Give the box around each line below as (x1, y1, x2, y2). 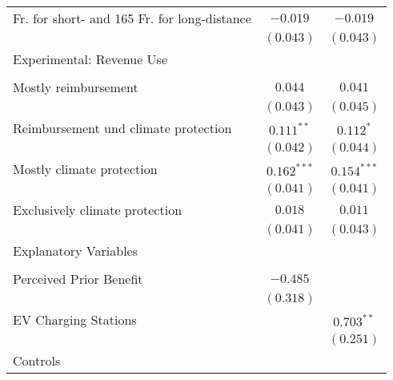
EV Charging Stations (13, 310, 137, 329)
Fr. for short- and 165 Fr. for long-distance (13, 9, 251, 27)
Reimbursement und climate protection (13, 119, 232, 137)
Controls (13, 351, 61, 370)
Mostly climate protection (13, 160, 158, 178)
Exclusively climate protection (13, 200, 182, 219)
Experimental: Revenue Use (13, 50, 168, 68)
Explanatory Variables (13, 241, 138, 260)
